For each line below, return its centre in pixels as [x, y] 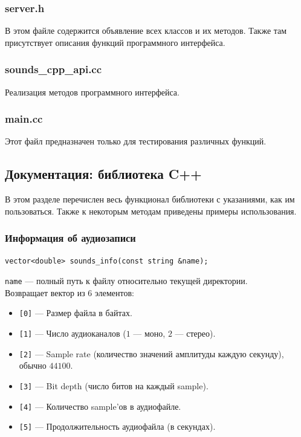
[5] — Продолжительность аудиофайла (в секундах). [117, 426]
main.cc [24, 119]
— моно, [149, 333]
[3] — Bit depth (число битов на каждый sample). [114, 386]
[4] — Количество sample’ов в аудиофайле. [100, 406]
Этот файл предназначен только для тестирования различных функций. [136, 141]
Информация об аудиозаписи [70, 238]
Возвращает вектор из [45, 292]
